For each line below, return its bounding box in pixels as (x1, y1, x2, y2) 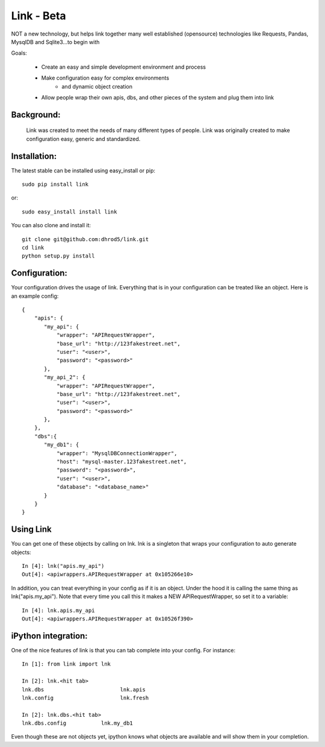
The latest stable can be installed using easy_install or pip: (11, 166, 156, 174)
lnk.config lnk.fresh (22, 694, 149, 701)
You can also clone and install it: (11, 222, 91, 229)
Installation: (11, 151, 57, 161)
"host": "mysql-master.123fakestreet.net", (56, 458, 187, 465)
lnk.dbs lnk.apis (22, 686, 146, 693)
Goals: (11, 49, 27, 57)
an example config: (11, 292, 59, 300)
